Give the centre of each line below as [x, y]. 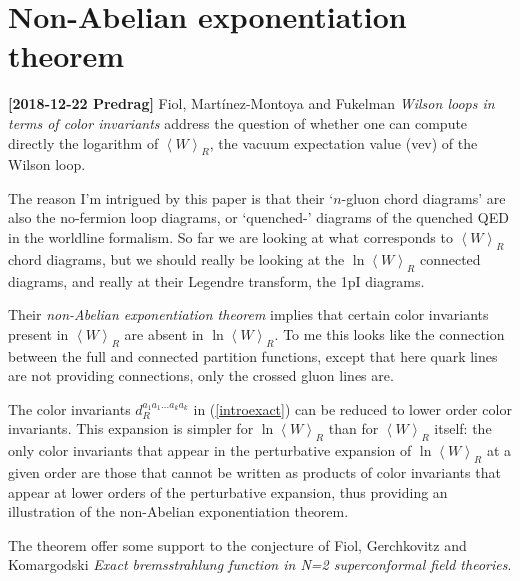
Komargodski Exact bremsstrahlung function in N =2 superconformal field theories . [260, 564]
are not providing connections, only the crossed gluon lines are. [201, 375]
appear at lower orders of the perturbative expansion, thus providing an [228, 491]
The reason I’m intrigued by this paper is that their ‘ [171, 197]
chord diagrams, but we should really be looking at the [176, 258]
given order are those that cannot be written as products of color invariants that [254, 472]
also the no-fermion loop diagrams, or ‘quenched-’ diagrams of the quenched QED [258, 217]
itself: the [463, 428]
